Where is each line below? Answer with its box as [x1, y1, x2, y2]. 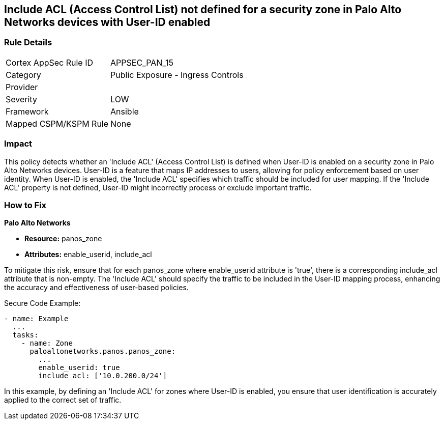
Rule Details [4, 37, 52, 48]
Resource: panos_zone [24, 234, 102, 243]
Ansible [110, 106, 139, 117]
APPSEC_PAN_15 [110, 57, 173, 68]
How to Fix [4, 200, 47, 210]
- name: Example [4, 315, 69, 323]
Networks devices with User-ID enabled [4, 16, 211, 29]
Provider [6, 81, 38, 92]
